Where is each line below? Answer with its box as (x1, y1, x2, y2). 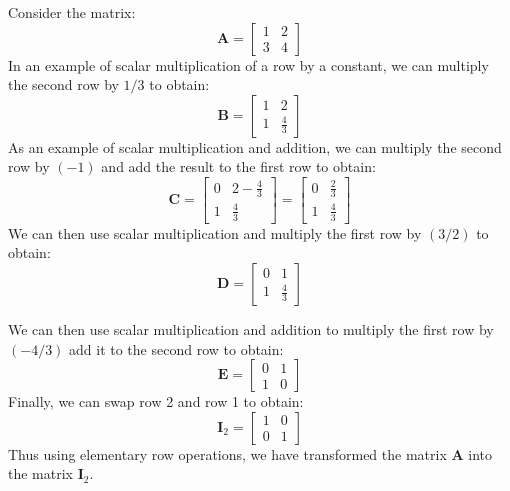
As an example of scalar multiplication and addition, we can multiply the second (8, 136, 502, 157)
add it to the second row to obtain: (69, 338, 284, 359)
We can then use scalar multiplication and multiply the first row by (8, 222, 422, 243)
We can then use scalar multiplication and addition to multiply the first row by (8, 318, 494, 339)
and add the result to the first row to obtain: (101, 156, 376, 177)
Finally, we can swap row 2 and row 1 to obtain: (8, 391, 304, 412)
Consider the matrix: (8, 2, 136, 22)
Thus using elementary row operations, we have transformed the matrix (8, 443, 447, 464)
